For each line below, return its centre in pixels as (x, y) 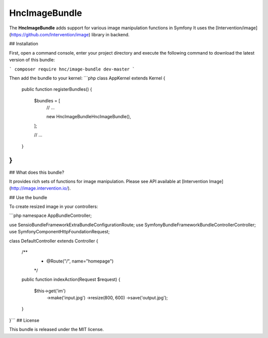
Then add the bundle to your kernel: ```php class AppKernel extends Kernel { (87, 78)
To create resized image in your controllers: (54, 206)
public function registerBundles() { (57, 89)
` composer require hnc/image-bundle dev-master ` (72, 69)
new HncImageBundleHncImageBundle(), (89, 117)
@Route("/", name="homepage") (80, 261)
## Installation (24, 44)
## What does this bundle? (37, 172)
